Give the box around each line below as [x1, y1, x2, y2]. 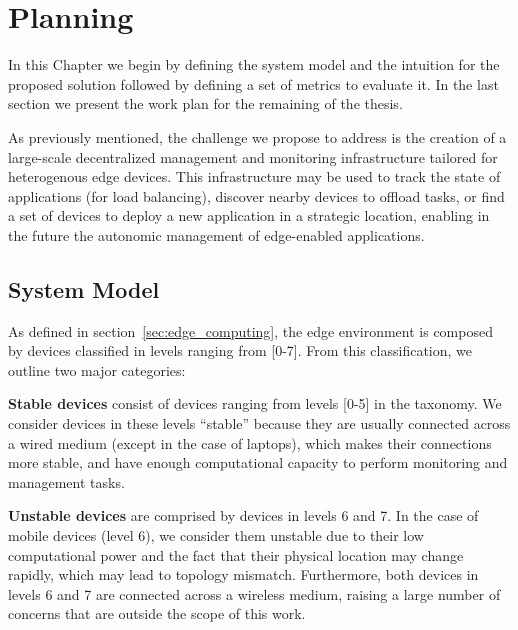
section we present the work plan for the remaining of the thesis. [8, 93, 403, 114]
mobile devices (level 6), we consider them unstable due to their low [8, 525, 424, 546]
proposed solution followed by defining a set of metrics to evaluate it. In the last [8, 73, 499, 94]
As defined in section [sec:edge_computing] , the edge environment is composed [8, 320, 493, 341]
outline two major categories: [8, 359, 186, 380]
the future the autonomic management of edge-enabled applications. [8, 224, 425, 245]
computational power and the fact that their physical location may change [8, 544, 464, 565]
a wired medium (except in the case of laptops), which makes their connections [8, 432, 492, 453]
